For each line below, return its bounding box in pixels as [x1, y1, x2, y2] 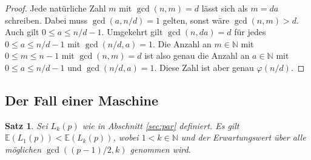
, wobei [113, 131, 139, 144]
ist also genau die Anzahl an [144, 49, 250, 62]
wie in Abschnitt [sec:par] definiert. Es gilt [82, 119, 239, 132]
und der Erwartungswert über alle [181, 131, 306, 144]
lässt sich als [201, 2, 248, 14]
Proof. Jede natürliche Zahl [5, 2, 106, 14]
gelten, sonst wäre [162, 13, 230, 26]
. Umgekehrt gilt [101, 25, 163, 38]
